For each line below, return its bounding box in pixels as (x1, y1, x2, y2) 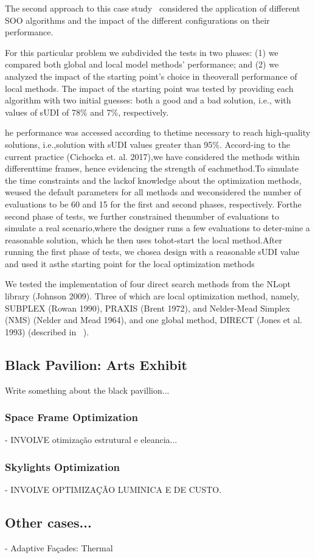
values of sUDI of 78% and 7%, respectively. (5, 105, 169, 118)
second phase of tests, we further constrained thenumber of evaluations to (5, 209, 279, 222)
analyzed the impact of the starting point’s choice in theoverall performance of (5, 69, 297, 82)
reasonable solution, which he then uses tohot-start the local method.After (5, 233, 282, 246)
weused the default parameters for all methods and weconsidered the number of (5, 186, 301, 198)
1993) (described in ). (5, 325, 89, 338)
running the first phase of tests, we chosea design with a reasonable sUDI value (5, 245, 300, 258)
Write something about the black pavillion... (5, 383, 170, 396)
